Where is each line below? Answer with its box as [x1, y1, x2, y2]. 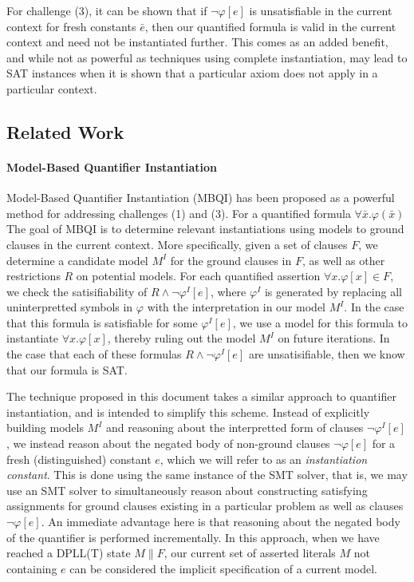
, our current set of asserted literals [164, 544, 336, 561]
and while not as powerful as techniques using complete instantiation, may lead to [6, 49, 408, 65]
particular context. [6, 80, 97, 97]
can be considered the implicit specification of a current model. [69, 560, 377, 576]
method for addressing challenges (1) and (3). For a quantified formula [6, 204, 351, 221]
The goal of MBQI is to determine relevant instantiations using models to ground [6, 220, 404, 237]
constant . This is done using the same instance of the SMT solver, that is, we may [6, 466, 408, 483]
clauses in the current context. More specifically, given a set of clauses [6, 236, 348, 252]
